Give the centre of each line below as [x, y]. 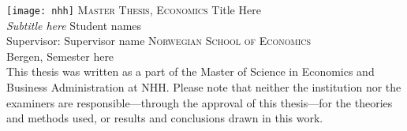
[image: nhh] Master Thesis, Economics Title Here [134, 9]
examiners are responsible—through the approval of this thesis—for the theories [200, 102]
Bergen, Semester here [60, 56]
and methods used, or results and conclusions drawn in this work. [165, 118]
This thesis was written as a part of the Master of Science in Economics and [190, 71]
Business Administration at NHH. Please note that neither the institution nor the [204, 87]
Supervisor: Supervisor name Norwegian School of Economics [159, 41]
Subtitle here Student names [74, 25]
